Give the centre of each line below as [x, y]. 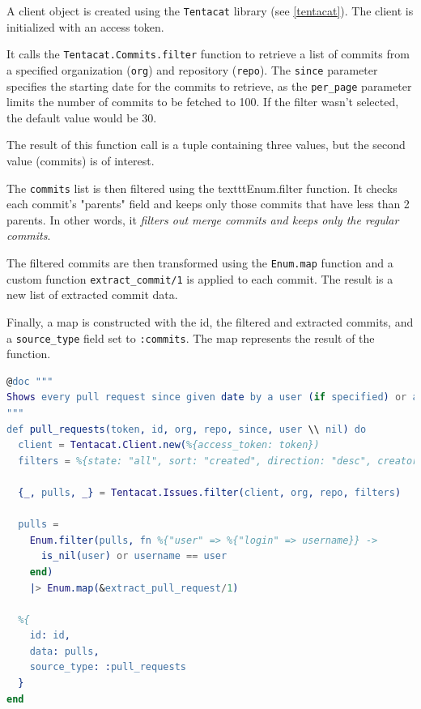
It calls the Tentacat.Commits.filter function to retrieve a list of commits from [208, 54]
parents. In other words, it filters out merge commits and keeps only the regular [203, 219]
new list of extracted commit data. [92, 295]
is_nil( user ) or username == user [134, 556]
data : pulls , [64, 651]
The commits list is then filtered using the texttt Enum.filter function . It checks [202, 188]
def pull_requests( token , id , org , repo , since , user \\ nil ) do [187, 429]
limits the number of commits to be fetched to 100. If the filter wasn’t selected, [203, 102]
